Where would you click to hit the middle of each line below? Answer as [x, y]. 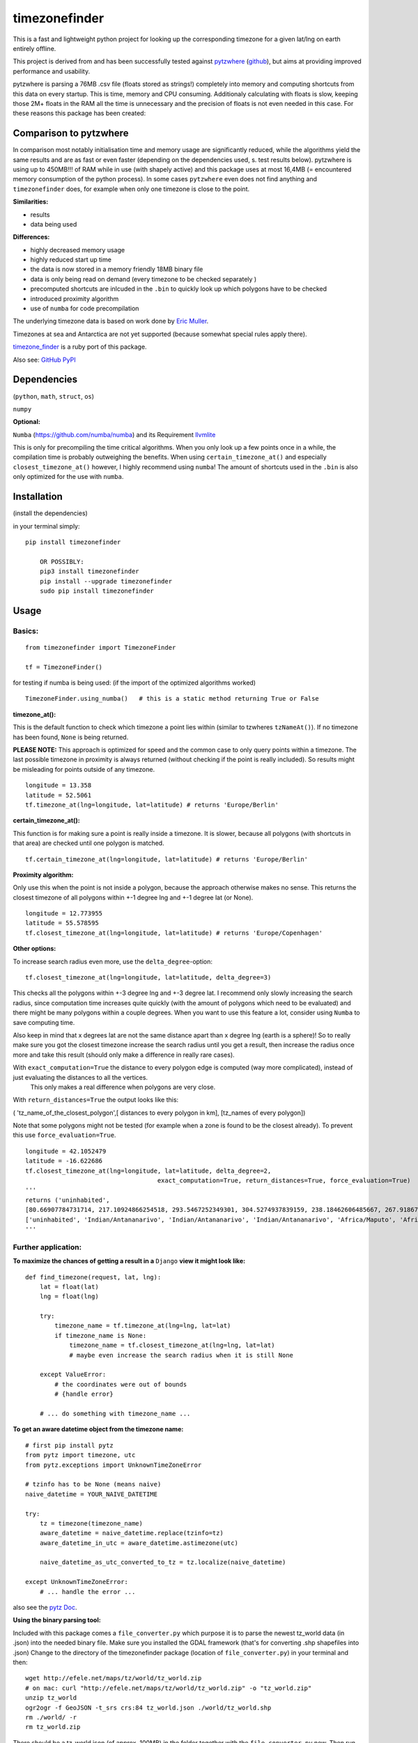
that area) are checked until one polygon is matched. [88, 843]
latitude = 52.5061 [59, 795]
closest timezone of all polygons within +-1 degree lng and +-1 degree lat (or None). [133, 897]
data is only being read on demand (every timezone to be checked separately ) [144, 279]
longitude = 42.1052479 [66, 1151]
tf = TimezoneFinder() [64, 667]
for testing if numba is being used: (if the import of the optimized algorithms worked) [134, 683]
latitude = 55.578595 [62, 923]
